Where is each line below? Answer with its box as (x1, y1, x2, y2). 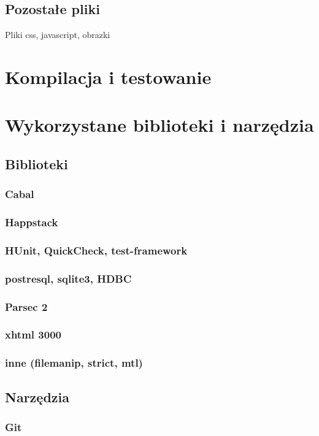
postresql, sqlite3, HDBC (5, 270, 132, 286)
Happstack (5, 215, 58, 230)
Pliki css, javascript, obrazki (5, 28, 110, 41)
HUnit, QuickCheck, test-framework (5, 242, 188, 258)
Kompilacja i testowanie (5, 64, 212, 89)
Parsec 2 (5, 299, 48, 314)
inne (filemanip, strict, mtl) (5, 355, 143, 370)
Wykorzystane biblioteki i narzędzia (5, 112, 314, 137)
